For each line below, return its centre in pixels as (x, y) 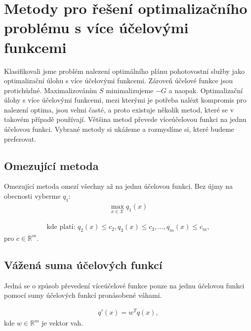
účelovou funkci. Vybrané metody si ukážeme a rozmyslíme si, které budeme (119, 129)
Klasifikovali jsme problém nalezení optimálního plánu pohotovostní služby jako (124, 71)
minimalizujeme (130, 90)
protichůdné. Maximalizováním (51, 90)
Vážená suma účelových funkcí (83, 264)
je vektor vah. (62, 323)
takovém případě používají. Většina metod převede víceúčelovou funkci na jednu (125, 119)
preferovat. (20, 138)
